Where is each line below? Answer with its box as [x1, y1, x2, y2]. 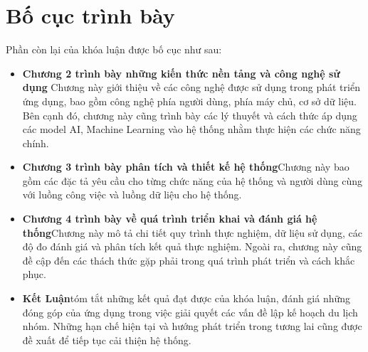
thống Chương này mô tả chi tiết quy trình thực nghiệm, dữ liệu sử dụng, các [22, 225, 362, 240]
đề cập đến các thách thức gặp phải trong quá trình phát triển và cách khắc [22, 252, 355, 267]
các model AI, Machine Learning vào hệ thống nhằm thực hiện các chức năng [22, 122, 361, 137]
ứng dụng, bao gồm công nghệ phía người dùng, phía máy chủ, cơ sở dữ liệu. [22, 93, 357, 108]
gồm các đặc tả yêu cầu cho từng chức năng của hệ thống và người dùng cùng [22, 173, 362, 188]
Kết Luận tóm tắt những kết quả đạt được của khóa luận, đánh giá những [22, 291, 351, 306]
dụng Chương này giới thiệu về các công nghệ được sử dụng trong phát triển [22, 80, 360, 95]
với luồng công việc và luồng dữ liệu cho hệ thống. [22, 187, 242, 202]
